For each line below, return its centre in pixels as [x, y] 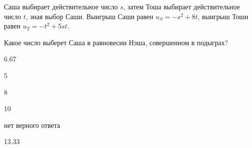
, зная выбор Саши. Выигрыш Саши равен [90, 16]
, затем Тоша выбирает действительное [182, 6]
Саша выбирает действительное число [61, 6]
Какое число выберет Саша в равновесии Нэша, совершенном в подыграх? [116, 42]
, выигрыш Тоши [223, 16]
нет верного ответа [32, 125]
